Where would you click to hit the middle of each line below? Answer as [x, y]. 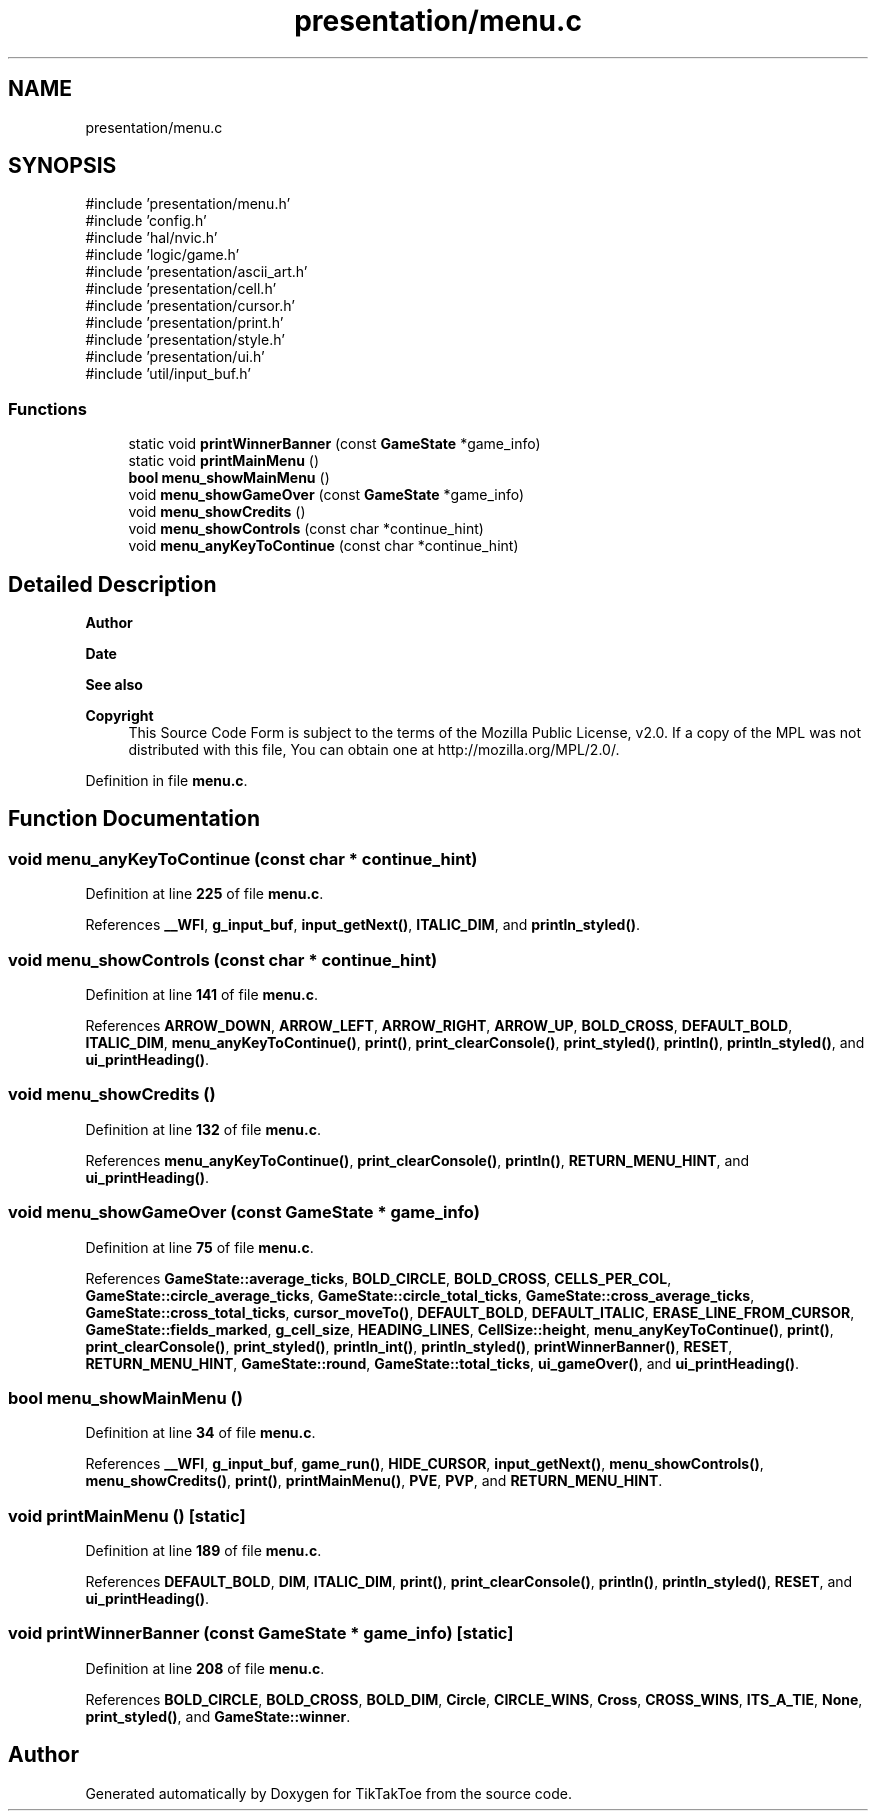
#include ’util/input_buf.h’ [168, 374]
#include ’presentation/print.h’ [184, 323]
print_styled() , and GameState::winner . [218, 1716]
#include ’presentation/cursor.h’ [190, 306]
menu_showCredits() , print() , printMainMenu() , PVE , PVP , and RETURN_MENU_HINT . [374, 1481]
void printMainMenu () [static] [127, 1515]
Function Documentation [134, 819]
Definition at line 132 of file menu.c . [203, 1129]
